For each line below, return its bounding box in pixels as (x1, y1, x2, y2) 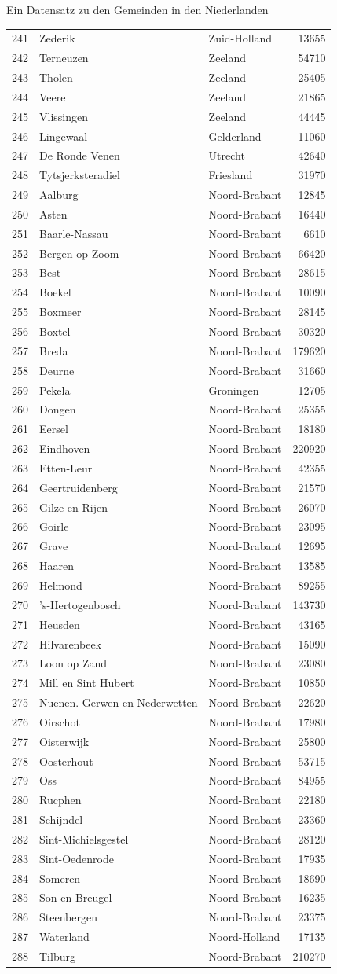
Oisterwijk (39, 733, 90, 749)
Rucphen (39, 792, 82, 808)
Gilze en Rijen (39, 498, 108, 515)
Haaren (39, 557, 74, 574)
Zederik (39, 30, 75, 46)
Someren (39, 869, 81, 886)
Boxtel (39, 323, 71, 339)
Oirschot (39, 713, 80, 730)
